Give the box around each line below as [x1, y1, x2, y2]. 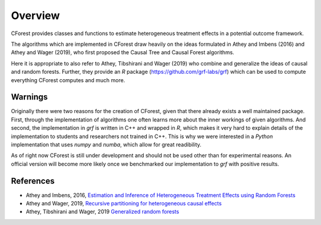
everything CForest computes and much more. [11, 76, 125, 83]
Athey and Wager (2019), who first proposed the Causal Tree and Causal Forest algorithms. [11, 49, 235, 56]
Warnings [11, 92, 48, 102]
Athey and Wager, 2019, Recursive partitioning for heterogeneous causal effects [26, 200, 222, 207]
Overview [11, 9, 60, 22]
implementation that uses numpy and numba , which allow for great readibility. [11, 140, 202, 148]
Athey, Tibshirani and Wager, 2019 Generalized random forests [26, 208, 180, 215]
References [11, 176, 55, 186]
